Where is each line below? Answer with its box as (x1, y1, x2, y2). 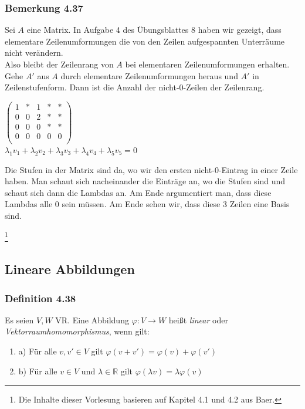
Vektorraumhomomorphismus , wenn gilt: (5, 325, 150, 337)
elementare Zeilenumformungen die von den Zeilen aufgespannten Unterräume (5, 35, 285, 47)
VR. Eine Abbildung (55, 313, 129, 326)
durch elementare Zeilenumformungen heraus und (60, 69, 238, 82)
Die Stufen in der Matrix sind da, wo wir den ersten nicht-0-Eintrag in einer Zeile (5, 163, 298, 175)
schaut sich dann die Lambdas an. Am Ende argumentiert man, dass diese (5, 186, 272, 198)
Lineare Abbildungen (5, 260, 135, 278)
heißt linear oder (168, 313, 228, 326)
